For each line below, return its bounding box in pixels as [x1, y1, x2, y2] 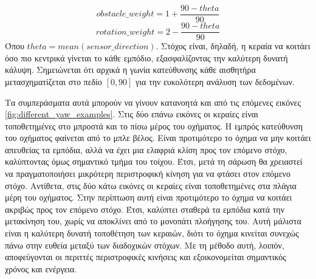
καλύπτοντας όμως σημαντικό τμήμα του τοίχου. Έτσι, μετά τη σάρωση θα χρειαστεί [5, 155, 303, 168]
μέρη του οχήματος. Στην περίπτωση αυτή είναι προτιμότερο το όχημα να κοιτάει [5, 191, 292, 204]
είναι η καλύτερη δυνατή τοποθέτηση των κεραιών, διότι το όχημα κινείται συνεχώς [5, 227, 299, 239]
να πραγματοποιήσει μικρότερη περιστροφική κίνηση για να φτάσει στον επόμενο [5, 167, 290, 180]
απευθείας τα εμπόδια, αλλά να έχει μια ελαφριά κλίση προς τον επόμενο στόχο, [5, 143, 287, 156]
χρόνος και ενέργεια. [5, 262, 77, 275]
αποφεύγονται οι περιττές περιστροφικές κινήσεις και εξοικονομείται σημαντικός [5, 250, 286, 263]
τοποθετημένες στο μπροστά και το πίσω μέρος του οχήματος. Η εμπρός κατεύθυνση [5, 119, 303, 132]
